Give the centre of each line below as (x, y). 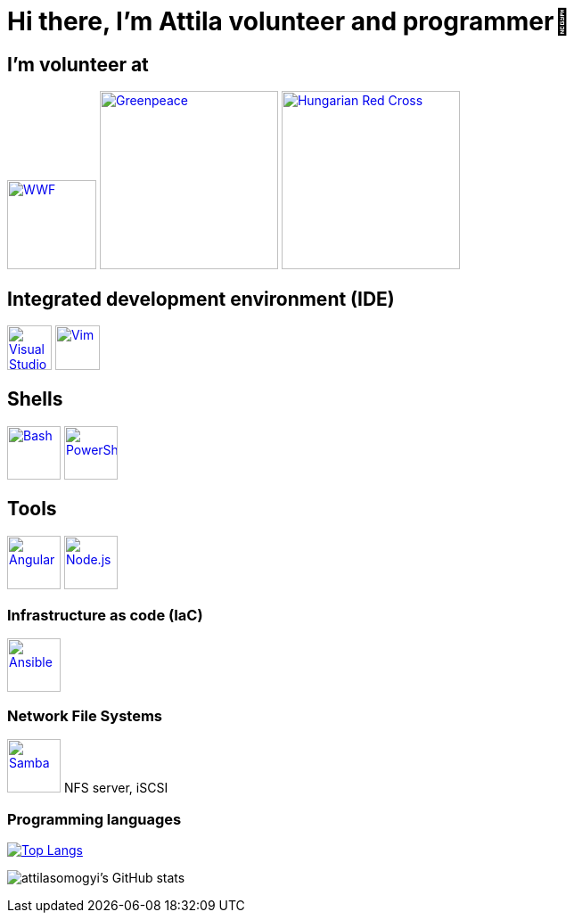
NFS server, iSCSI (116, 788)
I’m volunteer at (78, 64)
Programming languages (94, 819)
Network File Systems (85, 715)
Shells (35, 399)
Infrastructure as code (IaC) (105, 616)
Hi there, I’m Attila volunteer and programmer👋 (289, 21)
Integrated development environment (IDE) (201, 299)
